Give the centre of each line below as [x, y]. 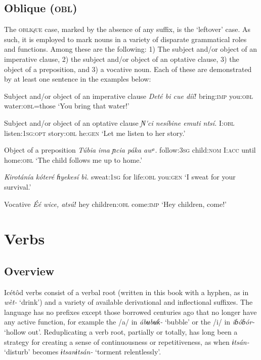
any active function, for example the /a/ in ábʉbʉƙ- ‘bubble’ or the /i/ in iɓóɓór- [129, 322]
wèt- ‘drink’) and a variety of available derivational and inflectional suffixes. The [128, 302]
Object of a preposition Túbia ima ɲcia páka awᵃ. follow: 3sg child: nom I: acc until [130, 150]
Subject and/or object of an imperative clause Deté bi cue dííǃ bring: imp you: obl [128, 96]
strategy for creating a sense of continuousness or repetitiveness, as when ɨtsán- [127, 341]
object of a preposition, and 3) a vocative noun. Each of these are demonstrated [128, 69]
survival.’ [18, 186]
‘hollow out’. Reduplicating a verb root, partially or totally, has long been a [121, 332]
